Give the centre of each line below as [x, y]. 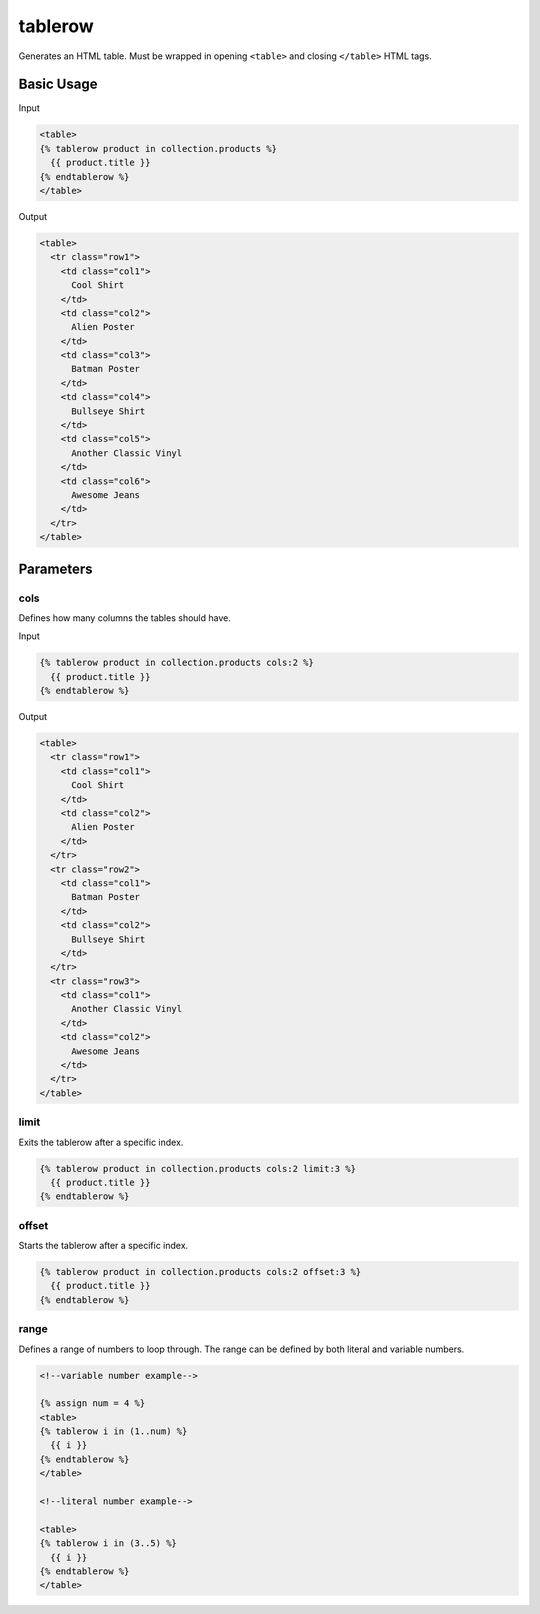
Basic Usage [58, 84]
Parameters [55, 568]
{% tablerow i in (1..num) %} [113, 1431]
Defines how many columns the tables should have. [125, 617]
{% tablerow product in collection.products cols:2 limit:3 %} [198, 1168]
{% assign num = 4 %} [92, 1403]
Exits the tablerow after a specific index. [101, 1142]
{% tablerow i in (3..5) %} [108, 1543]
